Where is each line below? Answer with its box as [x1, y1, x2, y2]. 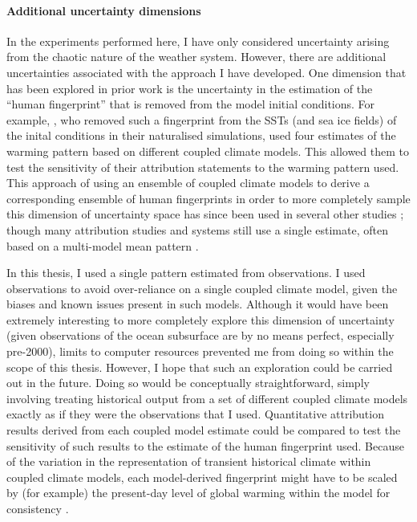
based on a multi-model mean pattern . [6, 237, 199, 254]
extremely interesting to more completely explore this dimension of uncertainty [6, 311, 395, 328]
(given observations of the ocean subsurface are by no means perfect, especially [6, 327, 395, 344]
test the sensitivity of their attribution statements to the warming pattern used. [6, 158, 399, 175]
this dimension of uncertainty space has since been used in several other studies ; [6, 206, 404, 222]
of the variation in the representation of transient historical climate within [6, 453, 371, 470]
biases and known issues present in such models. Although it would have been [6, 296, 389, 312]
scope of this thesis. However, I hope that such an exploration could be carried [6, 358, 393, 375]
